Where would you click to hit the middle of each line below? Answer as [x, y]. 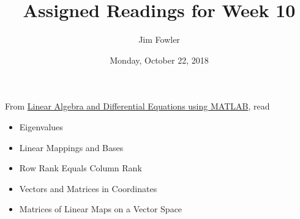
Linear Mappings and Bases [71, 147]
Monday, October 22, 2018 [159, 60]
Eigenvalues [41, 126]
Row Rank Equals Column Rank [81, 168]
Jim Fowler [159, 39]
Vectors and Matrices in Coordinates [88, 188]
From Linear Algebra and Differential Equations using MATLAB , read [137, 106]
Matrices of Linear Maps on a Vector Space [101, 209]
